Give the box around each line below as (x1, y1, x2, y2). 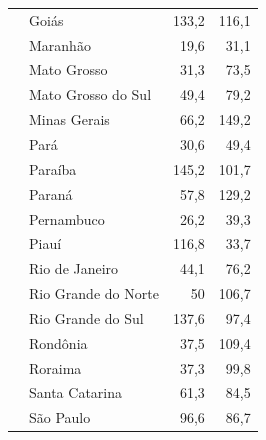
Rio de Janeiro (29, 258, 119, 279)
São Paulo (29, 407, 91, 428)
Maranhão (29, 34, 91, 55)
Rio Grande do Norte (29, 283, 159, 304)
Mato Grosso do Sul (29, 84, 152, 105)
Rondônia (29, 332, 88, 353)
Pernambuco (29, 208, 105, 229)
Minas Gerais (29, 109, 110, 130)
